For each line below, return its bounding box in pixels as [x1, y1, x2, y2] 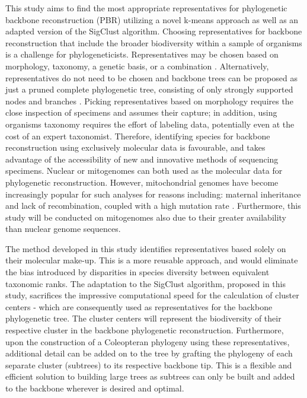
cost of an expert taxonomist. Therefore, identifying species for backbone [5, 129, 270, 142]
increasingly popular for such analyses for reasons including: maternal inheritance [5, 187, 301, 200]
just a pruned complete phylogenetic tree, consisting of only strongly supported [5, 83, 293, 95]
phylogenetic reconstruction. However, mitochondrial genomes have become [5, 176, 279, 188]
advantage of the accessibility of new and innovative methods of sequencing [5, 152, 279, 165]
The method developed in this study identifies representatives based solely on [5, 242, 286, 254]
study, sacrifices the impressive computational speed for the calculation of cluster [5, 289, 299, 301]
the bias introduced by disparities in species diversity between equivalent [5, 266, 270, 278]
